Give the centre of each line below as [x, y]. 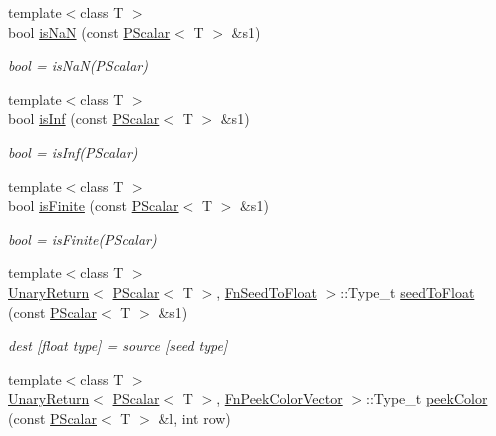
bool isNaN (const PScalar [89, 31]
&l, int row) [194, 417]
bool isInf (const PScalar [84, 118]
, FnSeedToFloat [266, 291]
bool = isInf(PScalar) [73, 151]
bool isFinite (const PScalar [93, 205]
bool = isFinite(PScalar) [82, 238]
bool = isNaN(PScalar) [78, 65]
